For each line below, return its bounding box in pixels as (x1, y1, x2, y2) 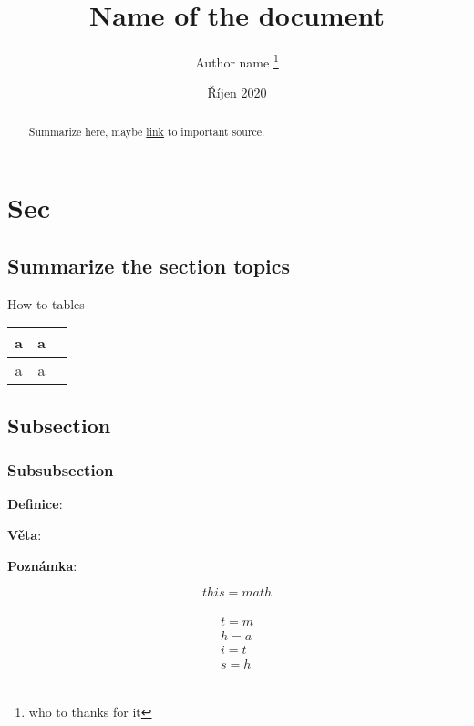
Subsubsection (7, 459, 114, 482)
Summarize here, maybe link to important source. (28, 123, 265, 139)
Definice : (7, 494, 63, 513)
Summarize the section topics (7, 252, 291, 279)
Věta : (7, 525, 42, 544)
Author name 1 (195, 50, 279, 71)
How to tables (7, 294, 85, 313)
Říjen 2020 (207, 83, 267, 102)
